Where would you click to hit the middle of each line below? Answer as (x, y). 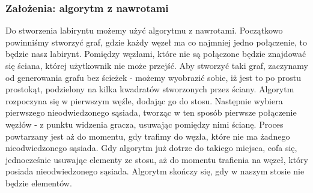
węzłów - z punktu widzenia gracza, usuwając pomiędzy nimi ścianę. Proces (144, 124)
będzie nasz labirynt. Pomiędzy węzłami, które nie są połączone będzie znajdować (156, 54)
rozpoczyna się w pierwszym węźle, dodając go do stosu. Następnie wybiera (144, 100)
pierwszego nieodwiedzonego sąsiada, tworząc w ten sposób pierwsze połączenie (151, 112)
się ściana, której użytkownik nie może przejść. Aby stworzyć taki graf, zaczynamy (157, 65)
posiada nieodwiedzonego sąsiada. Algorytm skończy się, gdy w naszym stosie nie (155, 171)
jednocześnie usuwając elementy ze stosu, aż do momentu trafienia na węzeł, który (157, 159)
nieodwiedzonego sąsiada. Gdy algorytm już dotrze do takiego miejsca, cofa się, (151, 148)
